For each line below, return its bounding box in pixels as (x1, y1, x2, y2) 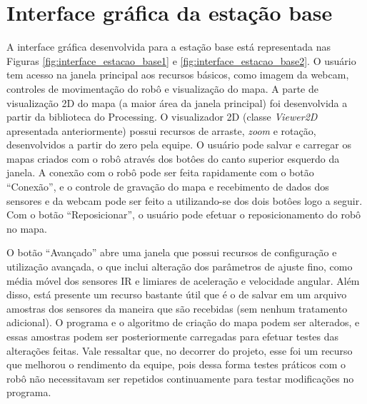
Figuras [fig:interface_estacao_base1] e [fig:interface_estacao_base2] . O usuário (6, 53, 356, 68)
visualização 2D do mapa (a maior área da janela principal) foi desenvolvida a (6, 95, 348, 110)
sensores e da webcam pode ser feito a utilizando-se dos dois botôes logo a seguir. (6, 193, 363, 208)
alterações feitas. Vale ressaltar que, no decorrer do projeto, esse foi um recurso (6, 343, 353, 358)
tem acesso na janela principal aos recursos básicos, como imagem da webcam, (6, 67, 349, 82)
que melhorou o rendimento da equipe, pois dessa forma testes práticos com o (6, 357, 346, 372)
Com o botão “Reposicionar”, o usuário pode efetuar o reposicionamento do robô (6, 207, 361, 222)
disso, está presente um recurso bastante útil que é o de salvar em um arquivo (6, 287, 347, 302)
